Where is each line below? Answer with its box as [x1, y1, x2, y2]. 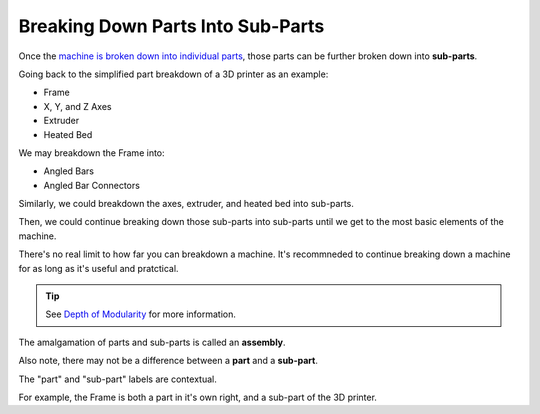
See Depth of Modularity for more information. [45, 308, 237, 320]
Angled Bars [43, 165, 95, 177]
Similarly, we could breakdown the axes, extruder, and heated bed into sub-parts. [18, 198, 354, 210]
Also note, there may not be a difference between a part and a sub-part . [18, 355, 319, 367]
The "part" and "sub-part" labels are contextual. [18, 373, 217, 385]
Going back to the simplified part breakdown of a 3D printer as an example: [18, 68, 329, 80]
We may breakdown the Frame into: [18, 146, 165, 159]
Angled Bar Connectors [43, 179, 140, 191]
